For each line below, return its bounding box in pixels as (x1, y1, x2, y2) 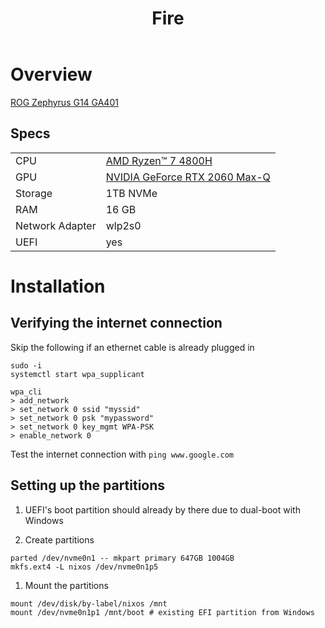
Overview (10, 63, 93, 86)
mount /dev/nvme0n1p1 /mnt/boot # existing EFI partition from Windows (10, 607, 315, 617)
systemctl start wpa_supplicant (10, 369, 145, 379)
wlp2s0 (105, 218, 142, 232)
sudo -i (10, 360, 43, 371)
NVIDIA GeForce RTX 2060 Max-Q (105, 170, 271, 184)
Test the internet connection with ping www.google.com (10, 448, 235, 460)
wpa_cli (10, 387, 43, 397)
